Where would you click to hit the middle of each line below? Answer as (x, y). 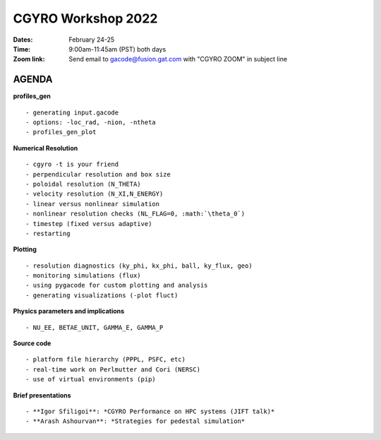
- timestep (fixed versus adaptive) (89, 224)
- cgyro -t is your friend (72, 165)
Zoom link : (29, 59)
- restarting (48, 233)
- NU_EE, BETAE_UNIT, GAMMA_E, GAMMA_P (95, 327)
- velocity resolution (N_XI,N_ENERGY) (95, 194)
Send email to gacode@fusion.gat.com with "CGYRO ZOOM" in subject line (178, 59)
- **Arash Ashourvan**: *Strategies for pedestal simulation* (135, 421)
